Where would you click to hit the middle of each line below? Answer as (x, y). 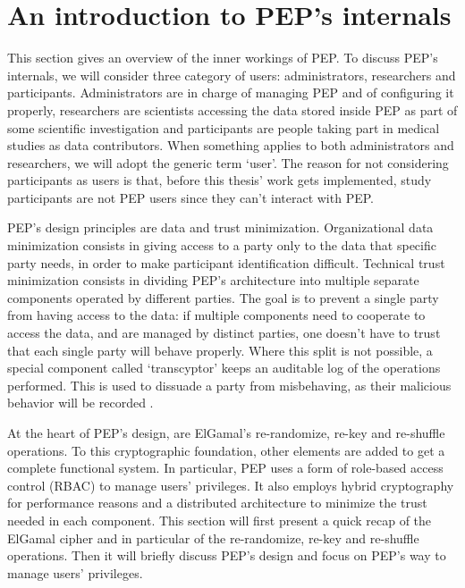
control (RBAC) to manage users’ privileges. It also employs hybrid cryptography (231, 485)
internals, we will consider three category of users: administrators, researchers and (232, 75)
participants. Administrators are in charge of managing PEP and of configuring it (231, 92)
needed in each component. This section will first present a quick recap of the (220, 520)
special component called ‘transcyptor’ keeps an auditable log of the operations (224, 368)
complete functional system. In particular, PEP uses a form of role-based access (225, 468)
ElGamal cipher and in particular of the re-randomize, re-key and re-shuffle (213, 538)
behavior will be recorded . (80, 403)
